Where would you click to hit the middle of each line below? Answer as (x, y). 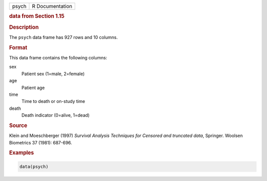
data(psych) (34, 166)
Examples (22, 153)
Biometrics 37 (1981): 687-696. (41, 142)
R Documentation (52, 6)
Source (18, 125)
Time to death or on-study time (53, 101)
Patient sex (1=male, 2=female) (53, 74)
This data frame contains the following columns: (58, 57)
